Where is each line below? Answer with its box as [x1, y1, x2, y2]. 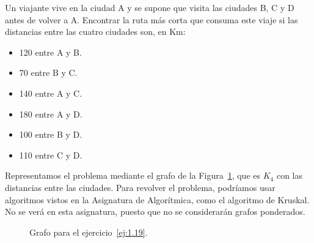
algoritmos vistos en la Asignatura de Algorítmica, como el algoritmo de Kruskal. [5, 193, 310, 206]
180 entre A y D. [19, 107, 82, 120]
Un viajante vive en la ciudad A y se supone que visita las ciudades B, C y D [5, 1, 294, 13]
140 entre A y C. [19, 86, 82, 99]
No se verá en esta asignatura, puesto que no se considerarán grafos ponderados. [5, 205, 305, 218]
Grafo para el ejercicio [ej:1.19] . [29, 225, 148, 238]
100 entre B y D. [19, 128, 82, 141]
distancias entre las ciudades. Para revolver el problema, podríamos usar [5, 181, 276, 193]
